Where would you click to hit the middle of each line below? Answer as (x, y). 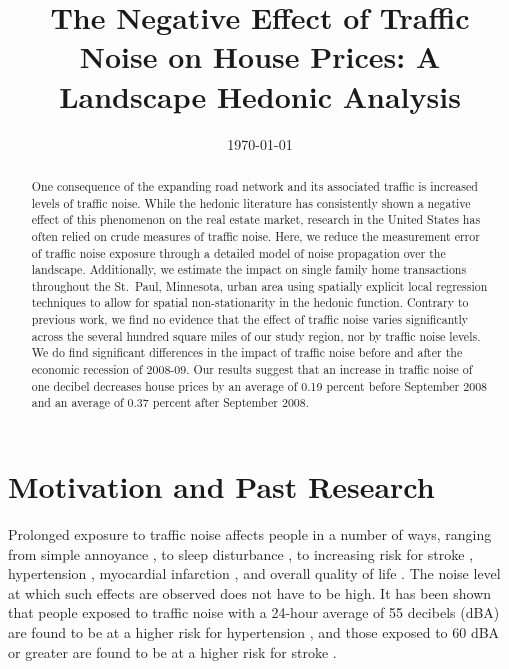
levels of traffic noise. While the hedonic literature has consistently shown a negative (251, 202)
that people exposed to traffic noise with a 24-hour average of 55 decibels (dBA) (254, 612)
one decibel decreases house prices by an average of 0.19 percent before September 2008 (259, 385)
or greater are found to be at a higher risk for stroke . (172, 651)
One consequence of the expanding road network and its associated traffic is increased (254, 185)
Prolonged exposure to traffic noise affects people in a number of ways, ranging (250, 534)
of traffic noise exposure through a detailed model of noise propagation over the (238, 252)
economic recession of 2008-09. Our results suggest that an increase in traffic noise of (252, 369)
